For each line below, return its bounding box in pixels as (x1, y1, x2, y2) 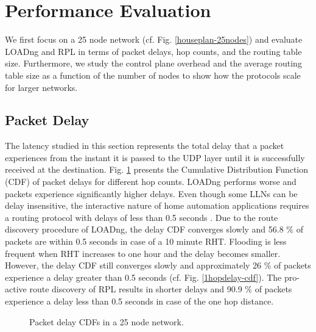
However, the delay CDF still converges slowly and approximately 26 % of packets (5, 259, 311, 272)
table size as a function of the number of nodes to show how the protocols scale (5, 68, 301, 81)
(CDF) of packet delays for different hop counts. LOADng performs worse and (5, 175, 297, 188)
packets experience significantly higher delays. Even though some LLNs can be (5, 187, 298, 200)
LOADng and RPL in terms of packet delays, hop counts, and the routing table (5, 45, 302, 57)
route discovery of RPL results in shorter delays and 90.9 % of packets (29, 283, 292, 295)
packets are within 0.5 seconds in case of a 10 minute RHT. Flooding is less (5, 235, 287, 248)
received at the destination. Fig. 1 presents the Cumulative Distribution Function (5, 163, 309, 176)
